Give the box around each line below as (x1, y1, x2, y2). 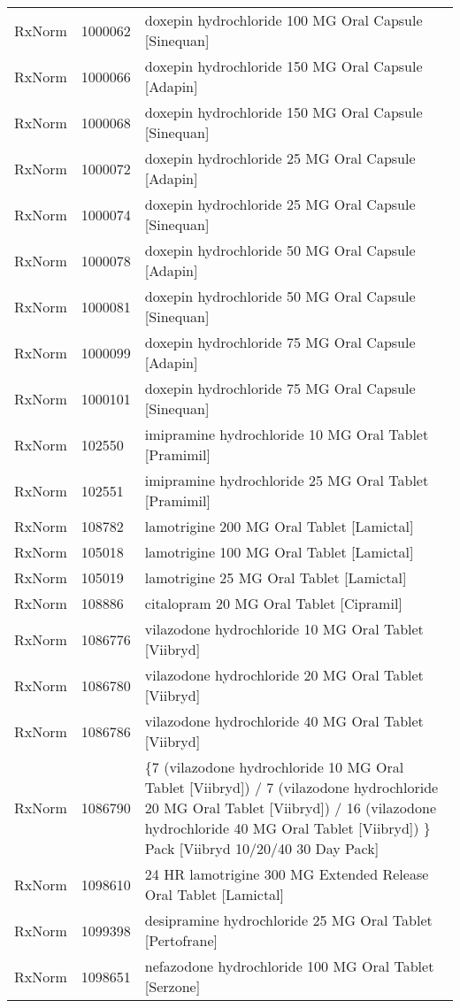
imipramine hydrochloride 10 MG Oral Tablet (144, 424, 429, 444)
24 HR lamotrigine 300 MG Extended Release (144, 864, 429, 884)
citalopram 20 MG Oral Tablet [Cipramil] (144, 593, 402, 613)
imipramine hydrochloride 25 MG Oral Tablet (144, 470, 429, 490)
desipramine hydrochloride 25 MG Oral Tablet (144, 910, 433, 930)
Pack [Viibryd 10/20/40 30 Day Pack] (144, 838, 379, 858)
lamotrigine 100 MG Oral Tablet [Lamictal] (144, 542, 414, 562)
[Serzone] (144, 976, 201, 996)
